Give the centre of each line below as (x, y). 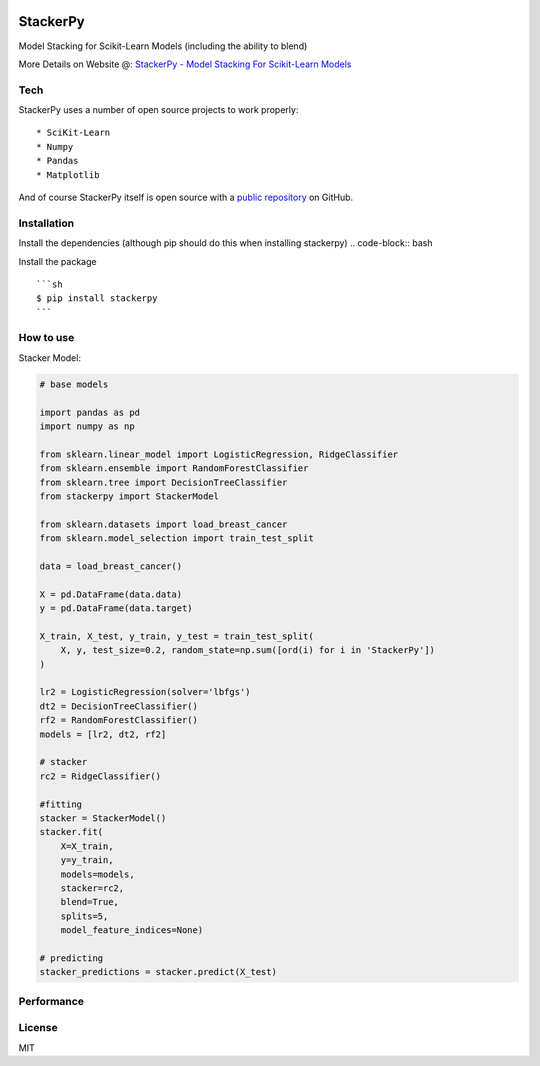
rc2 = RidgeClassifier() (100, 776)
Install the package (57, 261)
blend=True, (90, 902)
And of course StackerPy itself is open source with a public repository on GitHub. (186, 197)
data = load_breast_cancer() (111, 566)
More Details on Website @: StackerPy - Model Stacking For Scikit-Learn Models (185, 64)
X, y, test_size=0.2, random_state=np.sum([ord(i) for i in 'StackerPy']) (247, 650)
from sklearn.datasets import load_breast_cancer (163, 524)
